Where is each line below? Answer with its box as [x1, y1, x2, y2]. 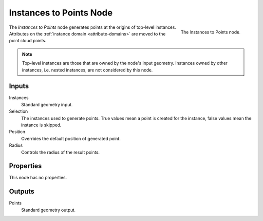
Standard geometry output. [21, 207, 75, 213]
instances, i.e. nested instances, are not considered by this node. [22, 67, 153, 73]
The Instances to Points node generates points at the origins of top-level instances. [9, 24, 176, 30]
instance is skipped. [21, 122, 62, 128]
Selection [9, 108, 28, 114]
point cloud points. [9, 38, 47, 44]
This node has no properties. [9, 175, 67, 181]
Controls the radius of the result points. [21, 149, 100, 155]
